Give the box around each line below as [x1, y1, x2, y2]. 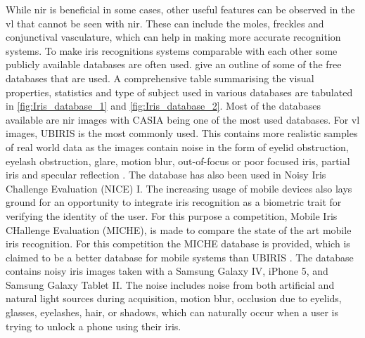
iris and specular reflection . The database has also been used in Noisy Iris [6, 167, 326, 182]
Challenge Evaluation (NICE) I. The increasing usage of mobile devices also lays [6, 181, 352, 195]
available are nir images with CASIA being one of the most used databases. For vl [6, 112, 360, 126]
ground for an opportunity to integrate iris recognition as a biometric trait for [6, 195, 342, 209]
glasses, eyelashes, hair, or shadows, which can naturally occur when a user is [6, 305, 338, 320]
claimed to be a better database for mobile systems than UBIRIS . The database [6, 249, 354, 264]
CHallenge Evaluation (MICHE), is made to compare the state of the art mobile [6, 222, 352, 237]
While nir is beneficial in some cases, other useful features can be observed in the [6, 2, 355, 16]
